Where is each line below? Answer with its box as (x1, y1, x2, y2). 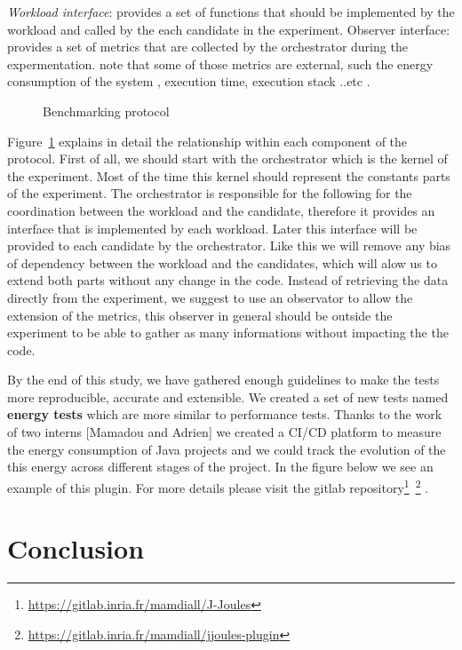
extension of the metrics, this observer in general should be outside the (7, 305, 393, 324)
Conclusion (7, 530, 145, 567)
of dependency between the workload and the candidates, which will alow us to (7, 253, 437, 272)
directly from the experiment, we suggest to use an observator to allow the (7, 288, 413, 306)
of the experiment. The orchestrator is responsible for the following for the (7, 184, 412, 202)
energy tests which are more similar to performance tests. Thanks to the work (7, 405, 442, 424)
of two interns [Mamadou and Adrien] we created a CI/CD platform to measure (7, 423, 442, 441)
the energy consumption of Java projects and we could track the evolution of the (7, 440, 446, 458)
